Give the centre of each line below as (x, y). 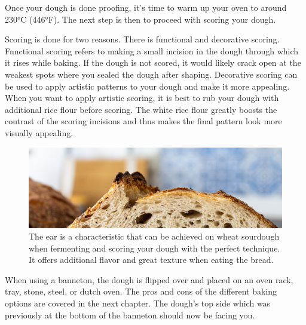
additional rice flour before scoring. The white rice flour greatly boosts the (141, 109)
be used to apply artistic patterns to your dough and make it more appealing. (147, 86)
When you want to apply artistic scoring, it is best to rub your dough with (142, 98)
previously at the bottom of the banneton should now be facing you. (130, 315)
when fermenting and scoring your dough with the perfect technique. (154, 248)
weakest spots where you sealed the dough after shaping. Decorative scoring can (151, 74)
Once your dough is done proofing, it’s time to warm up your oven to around (146, 7)
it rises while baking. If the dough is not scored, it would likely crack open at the (153, 62)
